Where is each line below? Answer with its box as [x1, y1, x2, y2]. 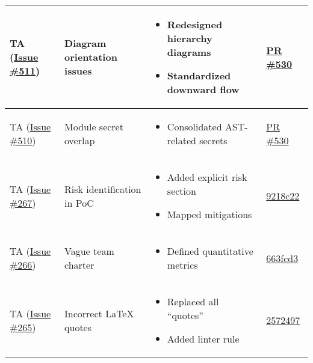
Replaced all [167, 294, 219, 308]
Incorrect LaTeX [64, 306, 134, 320]
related [167, 133, 196, 147]
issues [64, 64, 92, 78]
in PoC [64, 195, 94, 210]
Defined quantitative [167, 244, 253, 258]
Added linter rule [167, 332, 240, 346]
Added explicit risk [167, 170, 247, 184]
